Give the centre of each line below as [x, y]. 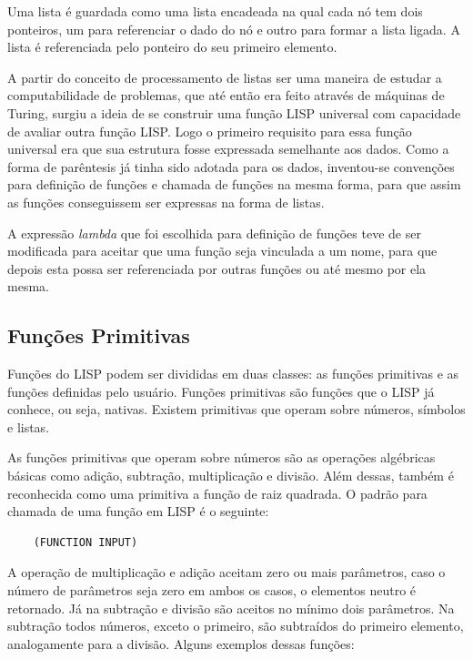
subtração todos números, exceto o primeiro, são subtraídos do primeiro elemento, [236, 626]
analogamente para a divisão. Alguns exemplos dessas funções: [181, 643]
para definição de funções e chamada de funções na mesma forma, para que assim [234, 184]
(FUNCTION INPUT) [86, 542]
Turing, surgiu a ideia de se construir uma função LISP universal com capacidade [234, 112]
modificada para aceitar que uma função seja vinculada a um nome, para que [222, 251]
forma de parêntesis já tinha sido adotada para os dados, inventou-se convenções [231, 166]
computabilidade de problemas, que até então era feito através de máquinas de [226, 95]
